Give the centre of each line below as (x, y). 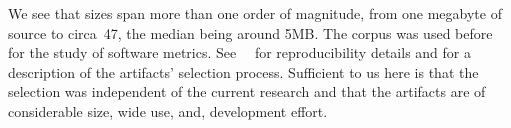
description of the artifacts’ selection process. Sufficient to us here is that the (243, 71)
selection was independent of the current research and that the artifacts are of (247, 91)
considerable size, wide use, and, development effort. (168, 110)
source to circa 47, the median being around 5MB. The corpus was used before (250, 32)
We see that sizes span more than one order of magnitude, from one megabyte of (255, 13)
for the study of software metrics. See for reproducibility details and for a (239, 52)
